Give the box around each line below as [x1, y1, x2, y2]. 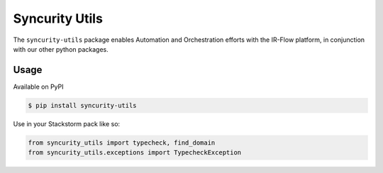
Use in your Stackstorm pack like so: [13, 119, 121, 128]
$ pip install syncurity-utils [28, 101, 138, 109]
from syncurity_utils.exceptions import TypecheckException [28, 149, 242, 157]
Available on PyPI [13, 82, 64, 91]
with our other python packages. [13, 45, 109, 53]
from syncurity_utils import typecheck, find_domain [28, 138, 216, 147]
